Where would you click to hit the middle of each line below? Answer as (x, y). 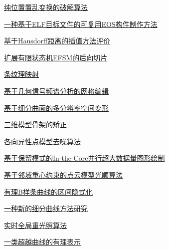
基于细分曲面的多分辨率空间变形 (56, 108)
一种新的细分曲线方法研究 (46, 208)
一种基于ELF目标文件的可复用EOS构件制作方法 (81, 24)
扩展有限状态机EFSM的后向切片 (56, 57)
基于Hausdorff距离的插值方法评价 (57, 41)
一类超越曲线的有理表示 (42, 242)
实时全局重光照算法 (35, 225)
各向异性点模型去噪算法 (42, 141)
